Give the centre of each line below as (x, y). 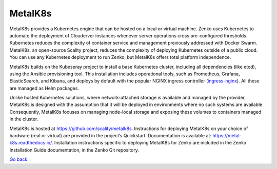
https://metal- (227, 136)
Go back (18, 159)
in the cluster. (24, 119)
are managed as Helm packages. (44, 88)
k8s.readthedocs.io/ (31, 143)
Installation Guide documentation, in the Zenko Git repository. (74, 150)
